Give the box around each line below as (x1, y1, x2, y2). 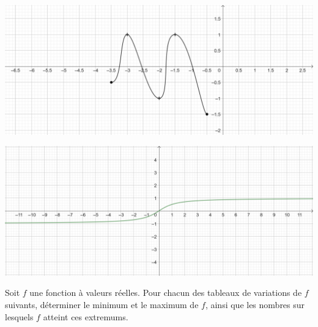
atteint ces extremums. (43, 310, 128, 323)
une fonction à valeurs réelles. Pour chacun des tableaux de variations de (29, 286, 302, 299)
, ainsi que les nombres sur (205, 298, 305, 311)
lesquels (5, 310, 34, 323)
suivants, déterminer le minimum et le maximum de (5, 298, 199, 311)
